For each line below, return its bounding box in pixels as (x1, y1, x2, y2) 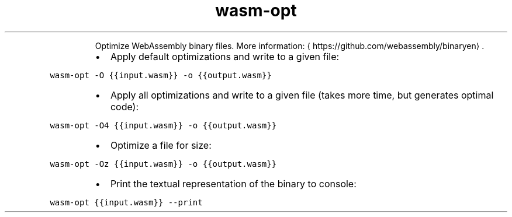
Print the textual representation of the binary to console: (110, 177, 357, 190)
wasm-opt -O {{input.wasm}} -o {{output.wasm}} (50, 70, 272, 80)
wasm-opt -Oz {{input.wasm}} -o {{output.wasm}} (50, 159, 277, 169)
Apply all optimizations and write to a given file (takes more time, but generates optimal (110, 89, 494, 101)
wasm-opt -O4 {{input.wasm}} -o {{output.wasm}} (50, 120, 277, 130)
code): (110, 100, 139, 113)
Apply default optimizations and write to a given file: (110, 50, 340, 62)
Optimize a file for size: (110, 139, 212, 151)
